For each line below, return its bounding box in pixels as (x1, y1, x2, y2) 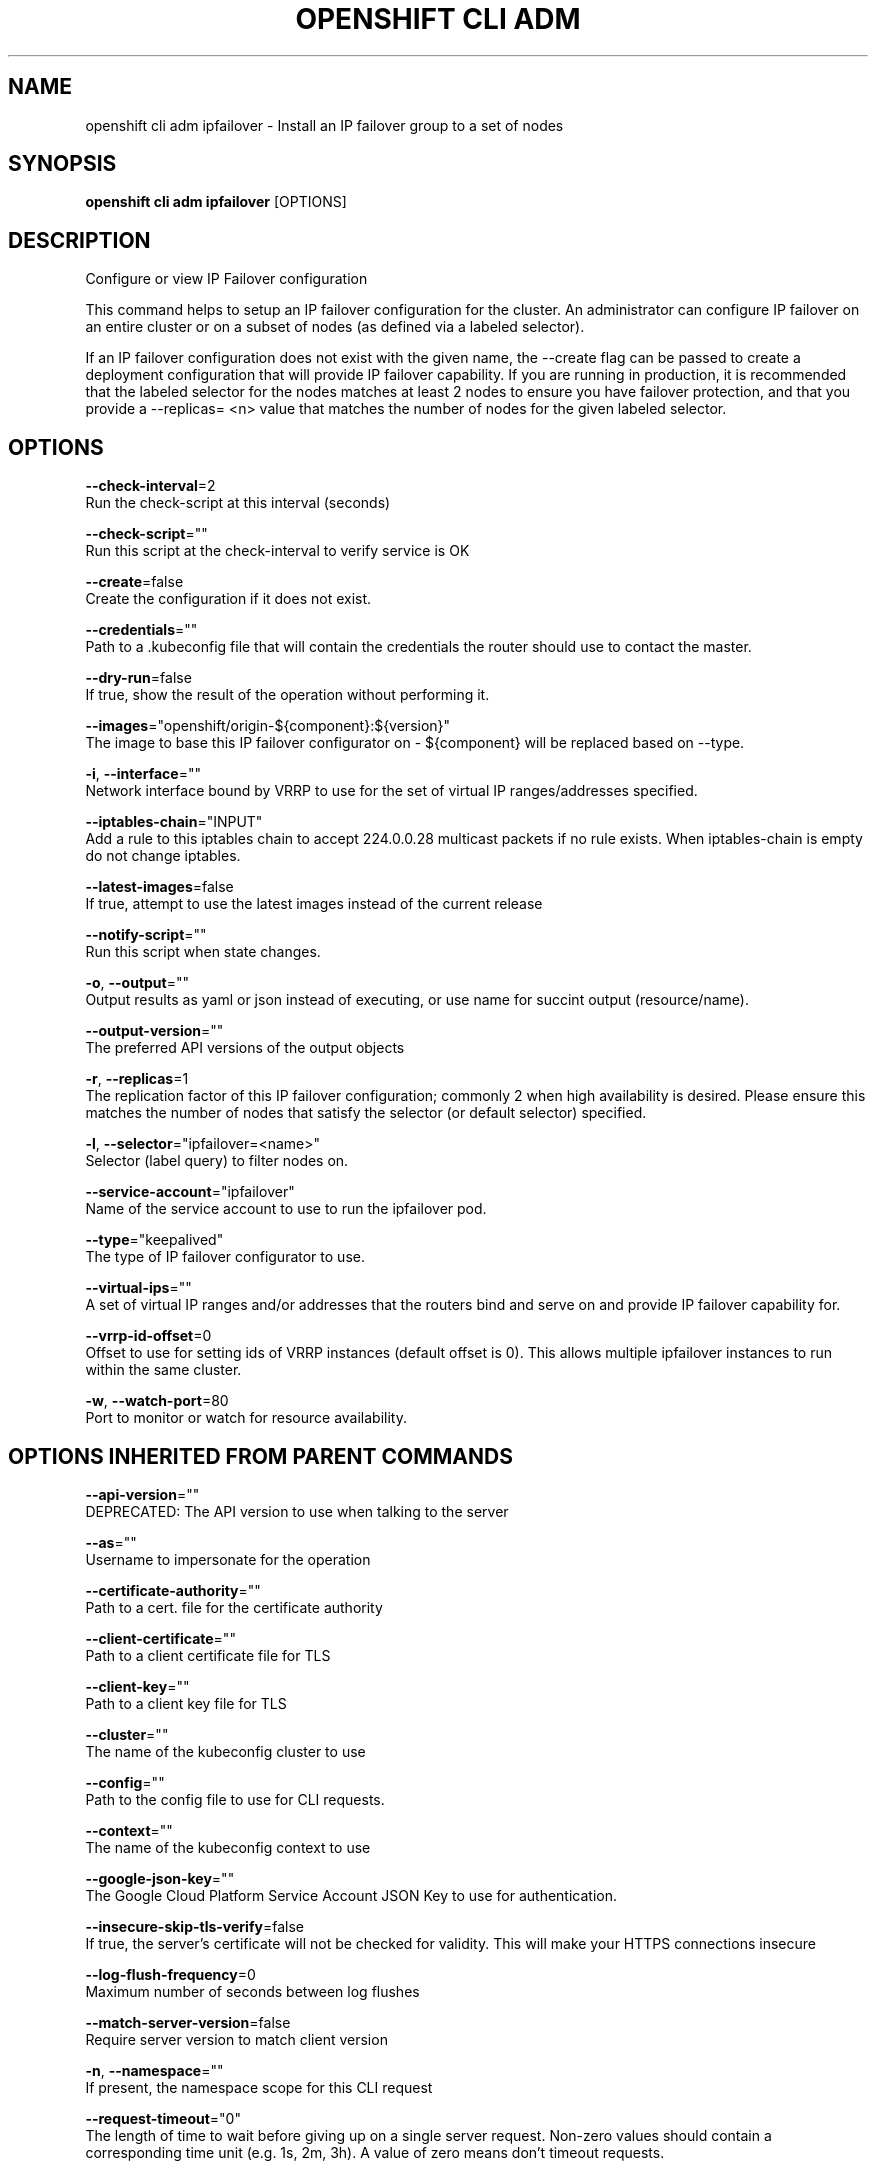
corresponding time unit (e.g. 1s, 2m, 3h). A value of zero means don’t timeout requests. (85, 2143, 665, 2161)
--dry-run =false (85, 669, 192, 687)
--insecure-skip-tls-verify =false (85, 1917, 304, 1935)
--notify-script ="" (85, 926, 207, 944)
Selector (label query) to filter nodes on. (85, 1152, 349, 1170)
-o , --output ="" (85, 974, 190, 992)
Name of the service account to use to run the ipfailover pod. (85, 1200, 487, 1218)
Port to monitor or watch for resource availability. (85, 1409, 407, 1427)
